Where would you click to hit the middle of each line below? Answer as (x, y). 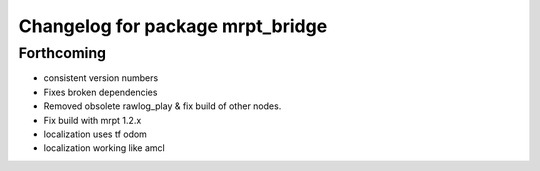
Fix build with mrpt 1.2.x (92, 120)
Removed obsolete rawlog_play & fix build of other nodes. (162, 106)
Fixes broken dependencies (100, 92)
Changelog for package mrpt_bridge (173, 26)
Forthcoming (62, 53)
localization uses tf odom (95, 134)
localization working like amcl (104, 148)
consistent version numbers (101, 78)
